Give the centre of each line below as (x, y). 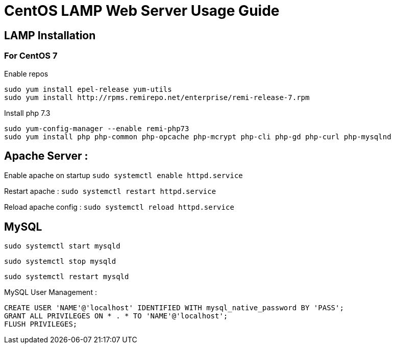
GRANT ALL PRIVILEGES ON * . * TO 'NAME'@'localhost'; (116, 316)
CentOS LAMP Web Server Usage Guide (142, 11)
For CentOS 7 (31, 56)
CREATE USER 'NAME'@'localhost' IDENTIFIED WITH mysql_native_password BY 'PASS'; (174, 308)
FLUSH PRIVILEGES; (41, 324)
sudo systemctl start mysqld (62, 246)
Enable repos (26, 73)
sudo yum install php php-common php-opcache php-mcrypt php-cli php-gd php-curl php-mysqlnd (198, 136)
